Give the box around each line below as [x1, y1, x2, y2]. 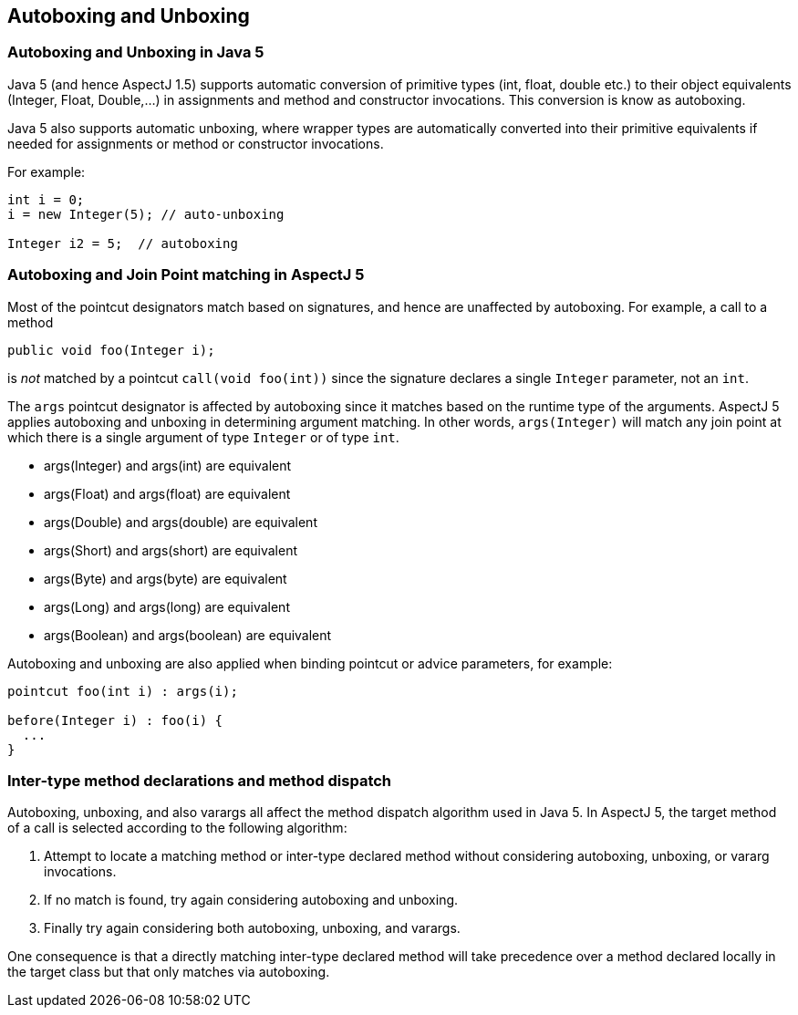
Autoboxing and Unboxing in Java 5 [7, 43, 264, 62]
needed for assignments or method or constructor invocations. [7, 135, 384, 151]
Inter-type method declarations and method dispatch [7, 771, 392, 790]
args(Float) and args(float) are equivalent [44, 485, 291, 502]
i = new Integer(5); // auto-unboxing [7, 206, 285, 222]
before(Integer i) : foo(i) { [7, 712, 223, 728]
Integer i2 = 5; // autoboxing [7, 235, 238, 251]
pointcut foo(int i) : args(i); [7, 683, 238, 699]
